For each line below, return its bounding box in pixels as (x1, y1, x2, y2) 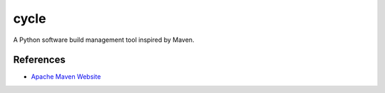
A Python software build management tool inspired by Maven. (13, 35, 195, 44)
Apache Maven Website (31, 72, 101, 81)
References (13, 54, 66, 66)
